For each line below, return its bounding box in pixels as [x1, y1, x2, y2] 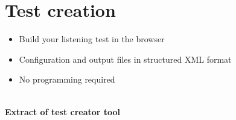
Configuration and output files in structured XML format [19, 52, 232, 65]
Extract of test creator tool [5, 105, 121, 118]
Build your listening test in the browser [19, 33, 165, 45]
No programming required [19, 73, 115, 86]
